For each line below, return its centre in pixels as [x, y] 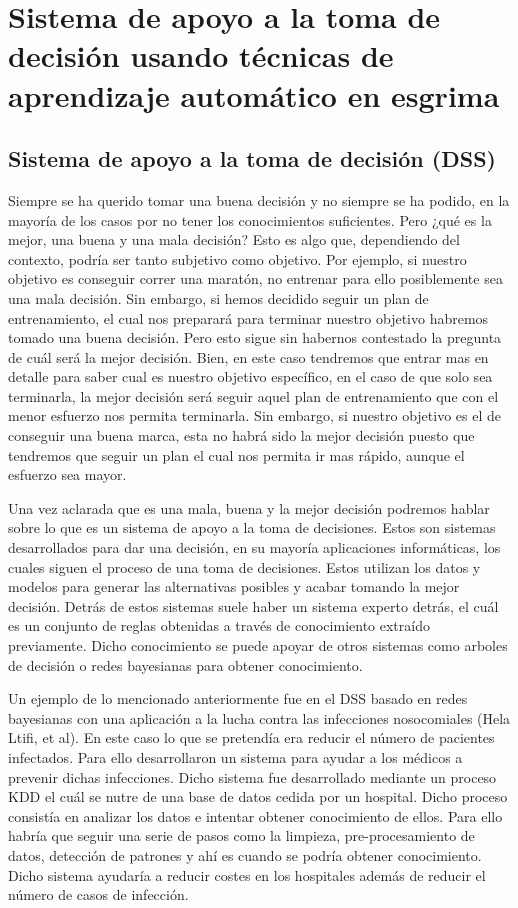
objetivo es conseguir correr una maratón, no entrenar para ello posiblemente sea [255, 278]
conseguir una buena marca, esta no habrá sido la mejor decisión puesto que [241, 435]
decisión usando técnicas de [201, 55]
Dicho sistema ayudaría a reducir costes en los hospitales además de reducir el [247, 874]
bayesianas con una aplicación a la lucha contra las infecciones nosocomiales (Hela [259, 717]
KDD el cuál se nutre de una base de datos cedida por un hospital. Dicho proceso [258, 796]
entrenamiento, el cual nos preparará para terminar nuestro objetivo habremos [248, 317]
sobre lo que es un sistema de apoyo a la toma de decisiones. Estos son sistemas [252, 527]
